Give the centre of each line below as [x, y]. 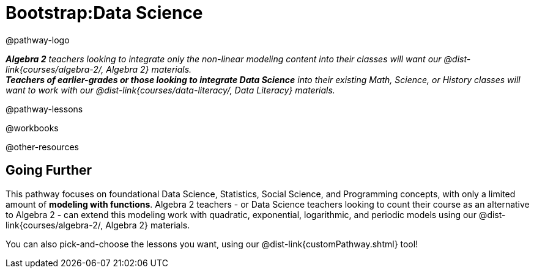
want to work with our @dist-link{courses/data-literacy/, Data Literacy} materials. [170, 90]
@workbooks [32, 128]
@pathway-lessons [44, 109]
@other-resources [42, 147]
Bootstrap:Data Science [104, 13]
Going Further [49, 170]
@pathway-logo [38, 40]
